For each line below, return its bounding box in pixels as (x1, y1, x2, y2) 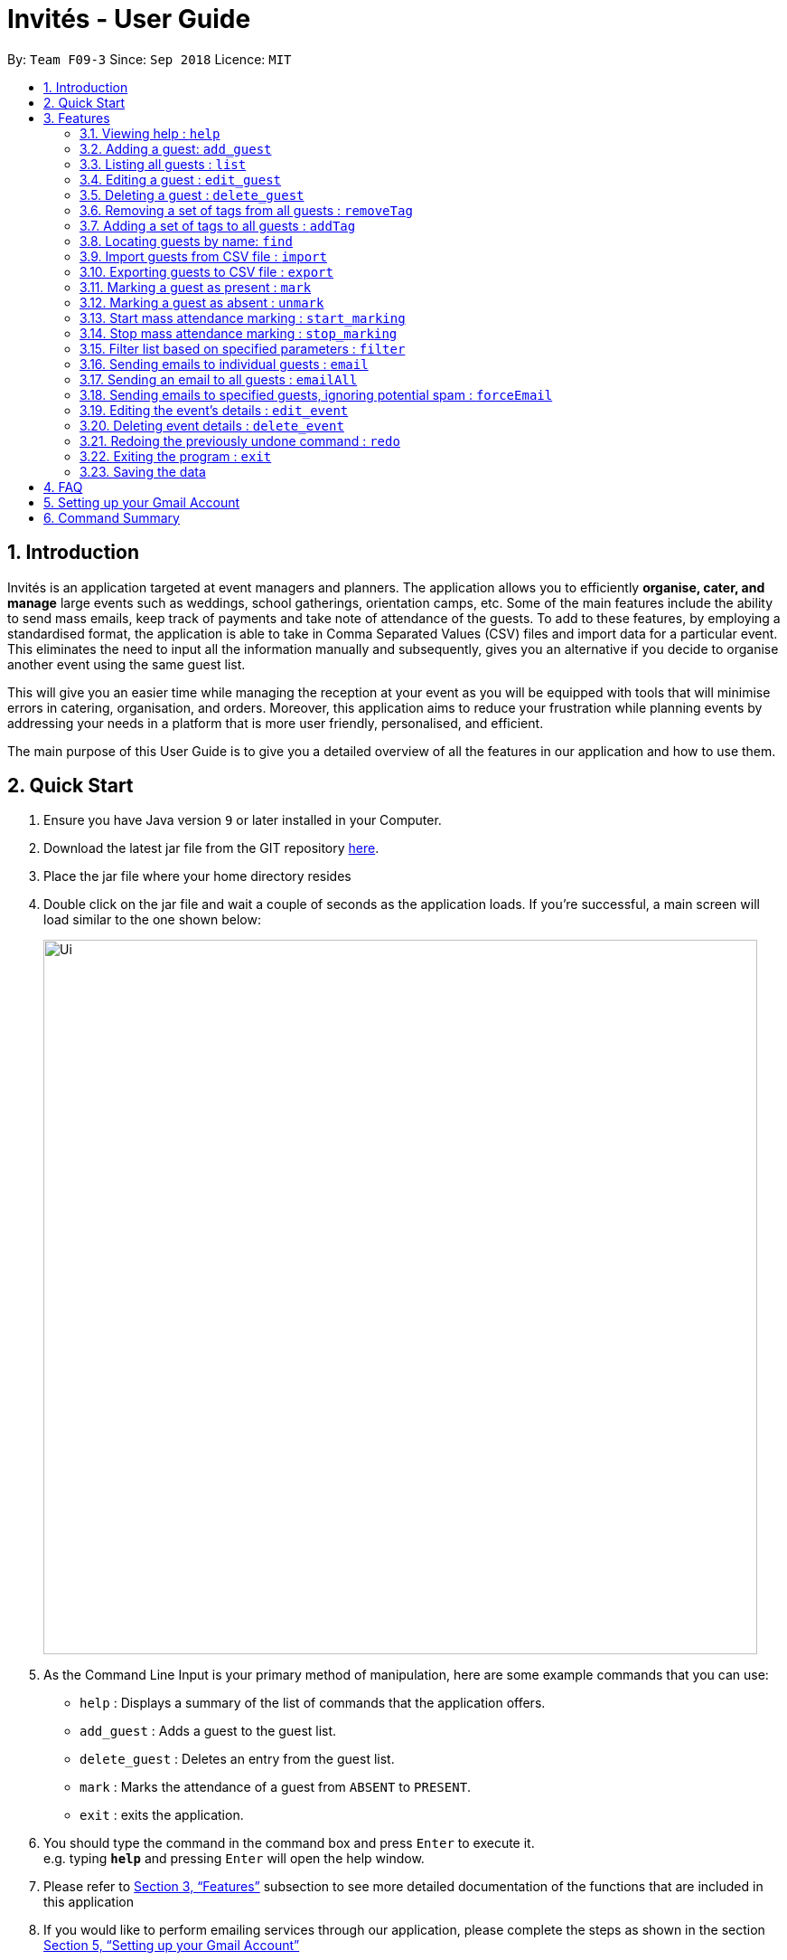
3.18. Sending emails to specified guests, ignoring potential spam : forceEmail (80, 386, 553, 402)
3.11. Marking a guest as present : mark (80, 279, 312, 295)
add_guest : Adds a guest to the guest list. (80, 1723, 337, 1739)
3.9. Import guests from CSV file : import (80, 248, 327, 264)
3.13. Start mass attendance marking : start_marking (80, 309, 406, 326)
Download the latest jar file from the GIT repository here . (43, 840, 379, 857)
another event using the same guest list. (7, 656, 246, 672)
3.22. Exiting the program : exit (80, 448, 272, 464)
